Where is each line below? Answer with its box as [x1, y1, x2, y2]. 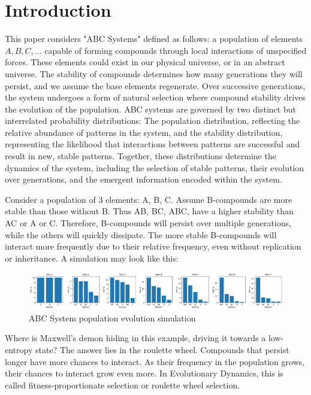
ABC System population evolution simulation [29, 311, 196, 324]
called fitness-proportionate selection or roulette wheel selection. [5, 378, 240, 391]
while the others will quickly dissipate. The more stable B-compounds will [5, 228, 277, 241]
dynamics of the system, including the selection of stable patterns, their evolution [5, 161, 304, 174]
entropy [5, 343, 33, 355]
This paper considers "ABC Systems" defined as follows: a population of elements [5, 32, 303, 45]
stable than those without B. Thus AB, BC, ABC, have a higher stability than [5, 205, 294, 217]
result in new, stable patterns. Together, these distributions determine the [5, 150, 276, 162]
